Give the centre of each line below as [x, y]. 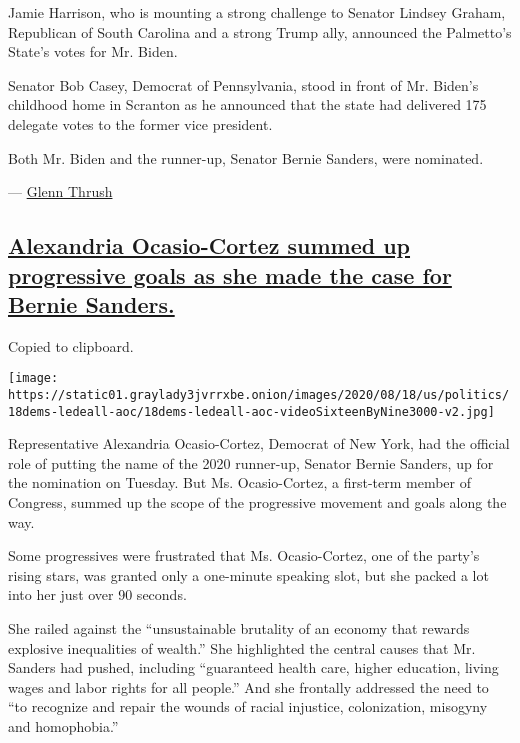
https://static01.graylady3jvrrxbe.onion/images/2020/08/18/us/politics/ [259, 394]
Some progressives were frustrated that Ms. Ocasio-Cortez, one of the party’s [244, 555]
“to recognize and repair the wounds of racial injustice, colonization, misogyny [248, 706]
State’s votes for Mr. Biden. [93, 51]
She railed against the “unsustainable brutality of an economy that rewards [239, 628]
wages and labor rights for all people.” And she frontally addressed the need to [248, 686]
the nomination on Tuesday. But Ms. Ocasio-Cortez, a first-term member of [240, 482]
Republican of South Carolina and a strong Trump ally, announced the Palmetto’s [260, 31]
